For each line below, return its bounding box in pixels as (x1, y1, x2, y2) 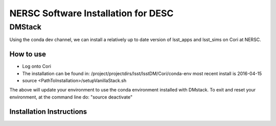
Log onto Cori (22, 64, 51, 70)
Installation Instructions (9, 107, 87, 116)
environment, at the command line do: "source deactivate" (9, 94, 133, 100)
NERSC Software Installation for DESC (9, 8, 174, 19)
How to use (9, 50, 46, 58)
